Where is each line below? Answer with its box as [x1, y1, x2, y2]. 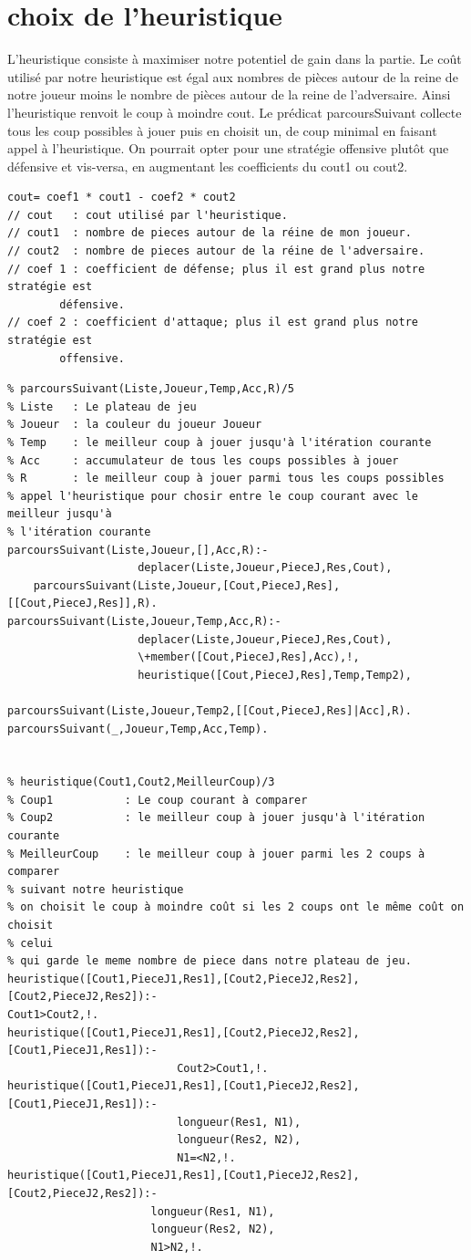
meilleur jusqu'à [7, 507, 112, 521]
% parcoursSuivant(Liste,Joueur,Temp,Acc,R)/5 [7, 382, 294, 396]
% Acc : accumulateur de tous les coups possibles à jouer [7, 453, 399, 467]
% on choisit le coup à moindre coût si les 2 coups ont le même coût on [7, 901, 465, 914]
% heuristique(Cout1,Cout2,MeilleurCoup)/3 [7, 776, 275, 789]
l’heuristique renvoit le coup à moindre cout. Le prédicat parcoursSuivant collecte [7, 102, 462, 121]
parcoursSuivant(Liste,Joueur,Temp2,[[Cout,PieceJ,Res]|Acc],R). [7, 703, 412, 717]
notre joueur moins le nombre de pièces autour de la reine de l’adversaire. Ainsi [7, 85, 451, 104]
